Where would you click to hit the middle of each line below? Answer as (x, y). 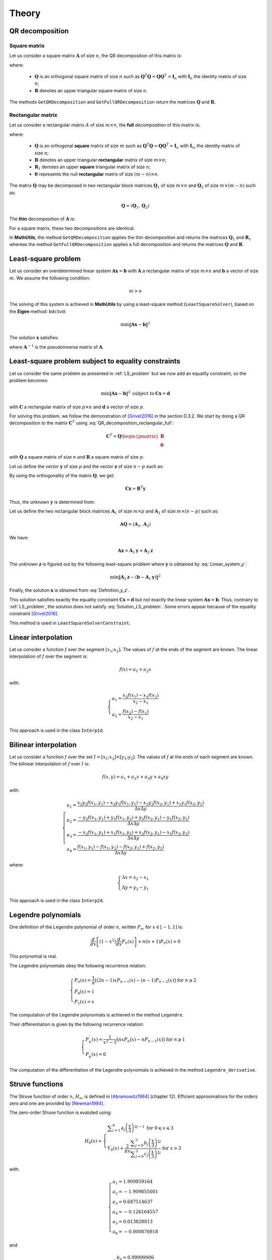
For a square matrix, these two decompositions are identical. (72, 228)
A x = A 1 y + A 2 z (135, 551)
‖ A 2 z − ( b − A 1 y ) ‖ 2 (140, 577)
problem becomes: (29, 380)
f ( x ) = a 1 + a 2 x (135, 670)
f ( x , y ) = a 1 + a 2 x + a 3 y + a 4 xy (135, 778)
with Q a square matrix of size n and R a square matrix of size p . (77, 457)
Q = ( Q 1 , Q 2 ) (135, 206)
